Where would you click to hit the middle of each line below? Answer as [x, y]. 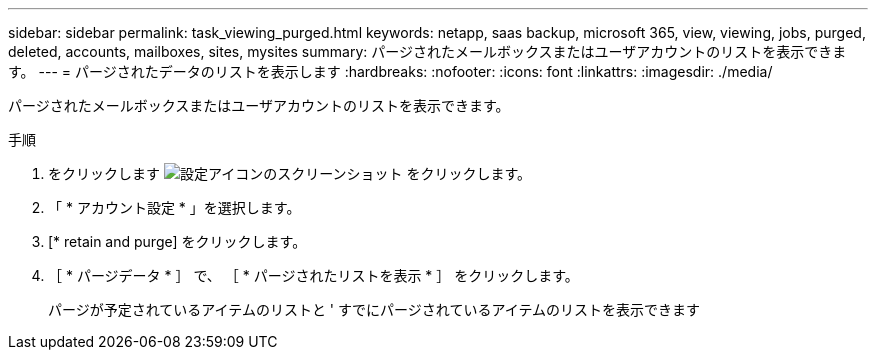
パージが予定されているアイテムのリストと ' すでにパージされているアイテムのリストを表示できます [374, 309]
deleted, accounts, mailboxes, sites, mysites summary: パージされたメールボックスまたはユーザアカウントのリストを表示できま [427, 51]
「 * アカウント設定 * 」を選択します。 [174, 207]
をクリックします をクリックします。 [290, 173]
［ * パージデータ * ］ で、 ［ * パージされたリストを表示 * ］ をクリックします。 [313, 275]
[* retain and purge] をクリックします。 [177, 241]
